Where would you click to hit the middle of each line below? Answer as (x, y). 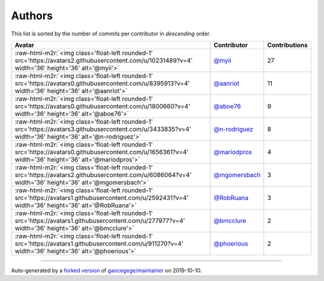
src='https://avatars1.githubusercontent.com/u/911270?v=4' (99, 243)
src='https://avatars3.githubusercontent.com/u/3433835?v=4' (103, 129)
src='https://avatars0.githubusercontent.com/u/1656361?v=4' (102, 152)
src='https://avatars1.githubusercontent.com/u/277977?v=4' (100, 220)
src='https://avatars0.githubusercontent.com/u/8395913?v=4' (102, 83)
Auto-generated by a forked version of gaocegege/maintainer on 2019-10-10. (106, 270)
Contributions (288, 45)
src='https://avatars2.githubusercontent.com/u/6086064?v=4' (103, 175)
